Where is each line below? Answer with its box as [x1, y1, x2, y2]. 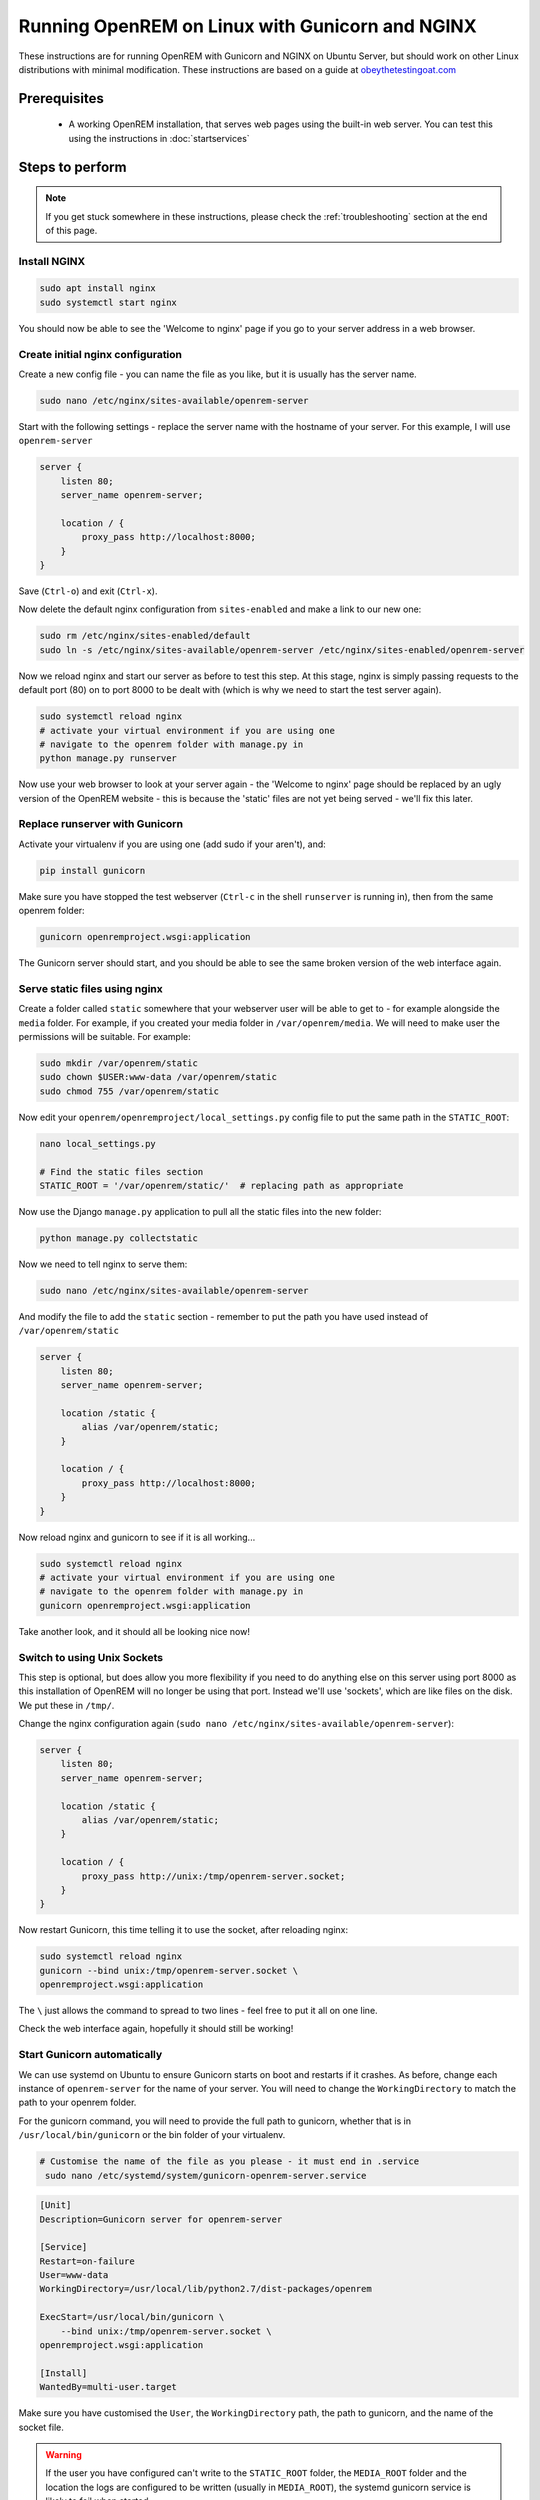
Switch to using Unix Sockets [18, 1650, 164, 1664]
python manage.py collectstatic [39, 1232, 199, 1244]
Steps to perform [18, 158, 127, 175]
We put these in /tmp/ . [18, 1699, 115, 1711]
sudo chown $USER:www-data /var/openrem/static [39, 1071, 277, 1083]
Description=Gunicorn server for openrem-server [39, 2213, 283, 2225]
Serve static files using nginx [18, 981, 164, 995]
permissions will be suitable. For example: [18, 1031, 192, 1043]
